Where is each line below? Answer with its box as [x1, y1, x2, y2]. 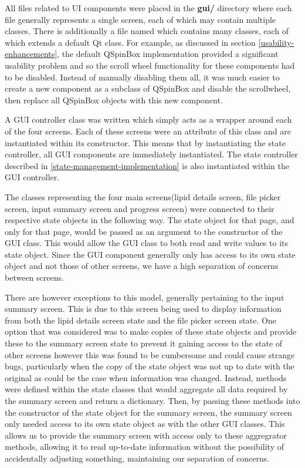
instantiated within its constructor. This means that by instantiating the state [5, 136, 286, 149]
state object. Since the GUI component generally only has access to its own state [5, 248, 296, 260]
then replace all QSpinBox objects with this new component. [5, 93, 223, 106]
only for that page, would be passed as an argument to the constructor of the [5, 225, 283, 237]
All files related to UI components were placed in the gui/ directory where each [5, 2, 292, 14]
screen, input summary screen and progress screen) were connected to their [5, 202, 274, 214]
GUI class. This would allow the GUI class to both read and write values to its [5, 237, 288, 249]
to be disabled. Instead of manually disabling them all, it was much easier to [5, 70, 280, 83]
